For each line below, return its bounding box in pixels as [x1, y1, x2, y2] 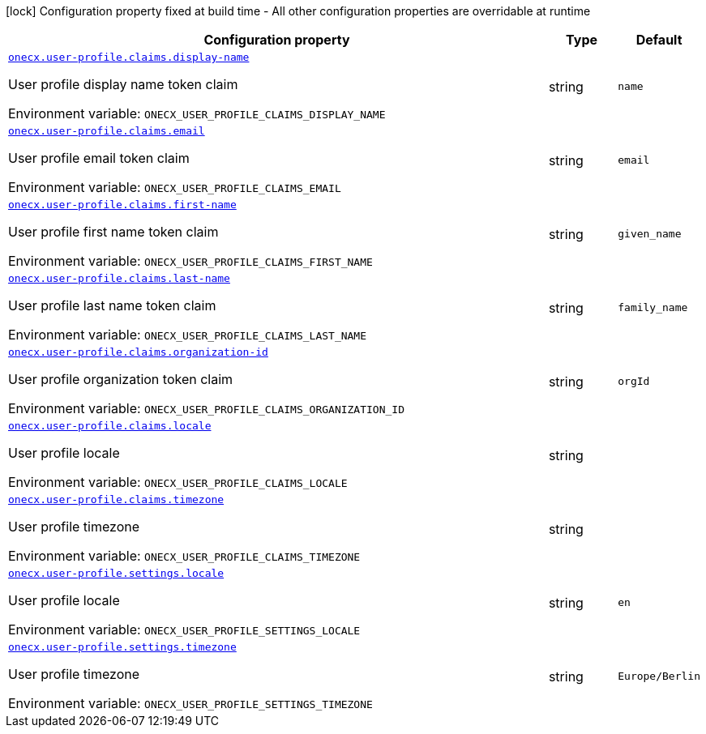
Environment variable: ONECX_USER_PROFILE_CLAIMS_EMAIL [8, 179, 341, 195]
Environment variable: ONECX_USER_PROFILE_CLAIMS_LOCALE [8, 474, 348, 490]
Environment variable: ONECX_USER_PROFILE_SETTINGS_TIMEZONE [8, 695, 373, 711]
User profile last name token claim [8, 297, 216, 314]
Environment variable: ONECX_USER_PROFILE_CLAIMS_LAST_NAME [8, 326, 367, 343]
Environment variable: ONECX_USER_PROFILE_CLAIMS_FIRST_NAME [8, 253, 373, 269]
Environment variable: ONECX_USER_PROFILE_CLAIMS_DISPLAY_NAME [8, 105, 386, 122]
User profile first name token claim [8, 224, 219, 240]
